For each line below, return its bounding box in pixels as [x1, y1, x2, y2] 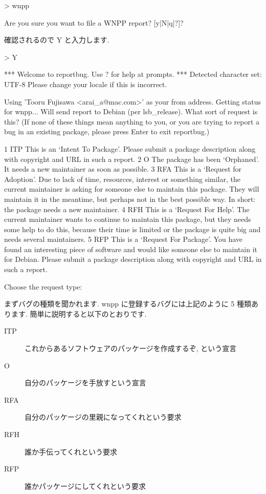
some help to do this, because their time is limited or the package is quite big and [4, 223, 261, 234]
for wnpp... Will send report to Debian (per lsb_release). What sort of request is [4, 106, 258, 117]
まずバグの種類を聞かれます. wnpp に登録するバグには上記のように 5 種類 [4, 298, 251, 309]
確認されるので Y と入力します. [4, 34, 109, 45]
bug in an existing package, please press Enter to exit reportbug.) [4, 126, 210, 137]
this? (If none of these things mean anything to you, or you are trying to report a [4, 116, 260, 127]
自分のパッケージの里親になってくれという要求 [25, 411, 182, 422]
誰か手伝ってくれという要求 [25, 446, 117, 457]
